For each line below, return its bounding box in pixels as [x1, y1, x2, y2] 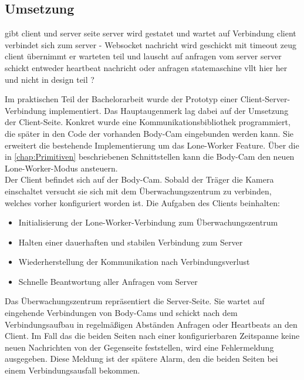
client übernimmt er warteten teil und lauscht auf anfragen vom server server [5, 50, 282, 62]
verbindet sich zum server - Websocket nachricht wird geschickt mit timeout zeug [5, 38, 297, 51]
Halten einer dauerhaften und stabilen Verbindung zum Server [18, 236, 243, 248]
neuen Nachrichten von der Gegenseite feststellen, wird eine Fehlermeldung [5, 341, 274, 353]
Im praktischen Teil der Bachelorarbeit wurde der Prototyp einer [5, 93, 238, 105]
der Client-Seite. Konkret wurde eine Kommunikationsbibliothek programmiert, [5, 116, 291, 128]
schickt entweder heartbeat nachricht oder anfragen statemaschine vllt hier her [5, 61, 288, 73]
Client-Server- [240, 93, 291, 105]
